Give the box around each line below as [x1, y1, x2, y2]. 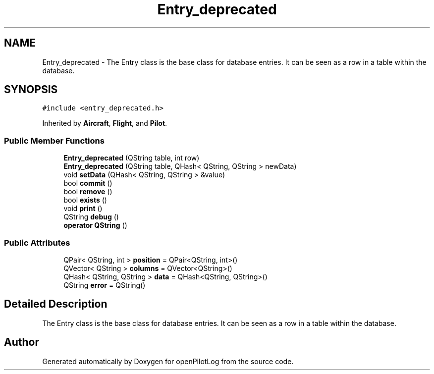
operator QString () [63, 221, 127, 230]
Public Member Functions [4, 135, 105, 146]
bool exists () [63, 196, 107, 205]
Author [4, 336, 39, 349]
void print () [63, 204, 103, 213]
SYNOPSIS [4, 83, 58, 96]
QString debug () [63, 213, 119, 221]
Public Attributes [4, 237, 70, 248]
